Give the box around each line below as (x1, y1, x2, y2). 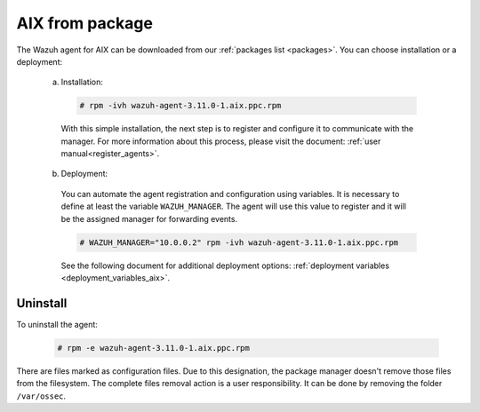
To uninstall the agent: (16, 319, 98, 329)
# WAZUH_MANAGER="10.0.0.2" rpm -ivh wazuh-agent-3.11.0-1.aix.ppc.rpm (79, 237, 399, 248)
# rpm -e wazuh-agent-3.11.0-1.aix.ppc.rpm (57, 343, 251, 353)
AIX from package (16, 13, 153, 33)
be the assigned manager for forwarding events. (60, 213, 238, 224)
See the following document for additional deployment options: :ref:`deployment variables (60, 260, 390, 271)
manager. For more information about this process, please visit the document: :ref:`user (60, 136, 381, 147)
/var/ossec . (16, 391, 67, 401)
